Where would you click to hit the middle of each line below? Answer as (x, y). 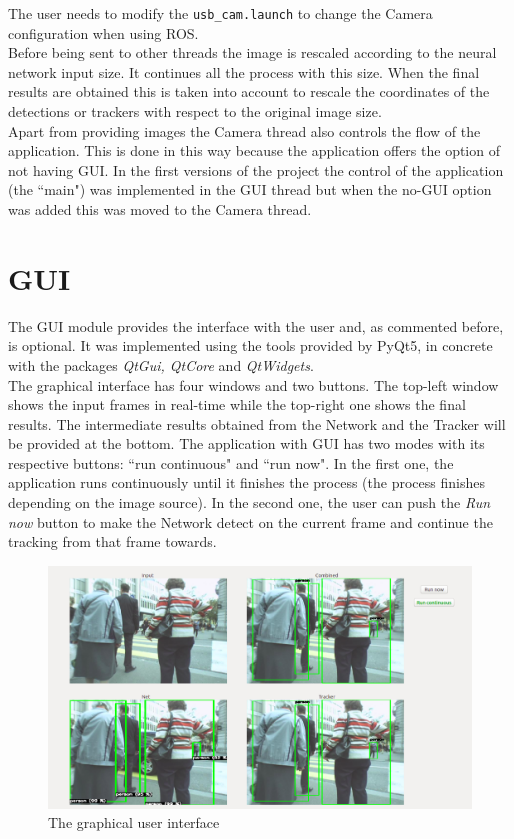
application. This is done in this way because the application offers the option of (254, 150)
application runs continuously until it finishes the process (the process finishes (246, 482)
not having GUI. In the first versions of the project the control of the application (256, 169)
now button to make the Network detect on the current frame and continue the (250, 521)
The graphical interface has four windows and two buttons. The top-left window (253, 384)
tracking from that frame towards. (112, 541)
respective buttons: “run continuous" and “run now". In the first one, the (231, 462)
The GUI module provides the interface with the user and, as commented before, (256, 325)
